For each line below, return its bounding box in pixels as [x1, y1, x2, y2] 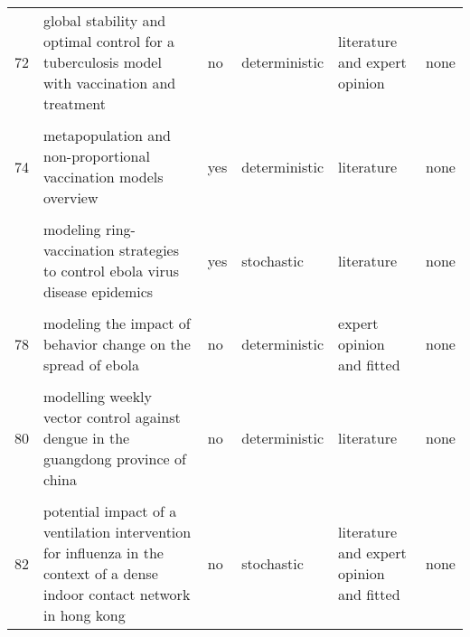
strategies [119, 239, 179, 260]
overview [43, 187, 99, 208]
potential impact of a [43, 501, 177, 521]
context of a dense [43, 563, 158, 584]
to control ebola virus [43, 260, 179, 281]
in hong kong [43, 604, 126, 625]
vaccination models [43, 166, 164, 187]
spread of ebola [43, 354, 139, 375]
